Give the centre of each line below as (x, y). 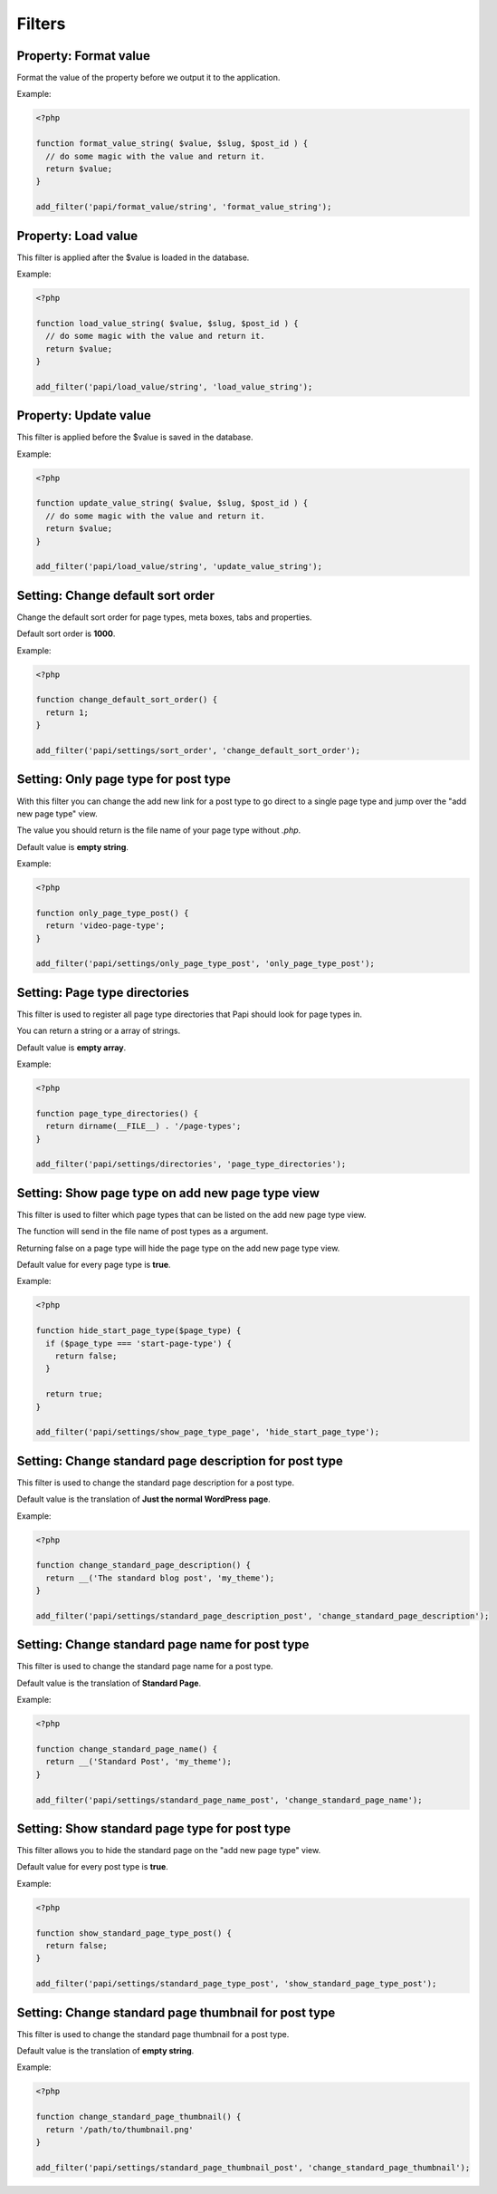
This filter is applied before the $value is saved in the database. (135, 437)
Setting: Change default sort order (116, 595)
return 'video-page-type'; (105, 926)
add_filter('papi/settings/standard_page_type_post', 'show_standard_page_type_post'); (236, 1984)
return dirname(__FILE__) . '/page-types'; (143, 1126)
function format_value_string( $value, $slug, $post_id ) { (172, 144)
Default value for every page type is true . (94, 1265)
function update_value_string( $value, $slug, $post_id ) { (172, 503)
